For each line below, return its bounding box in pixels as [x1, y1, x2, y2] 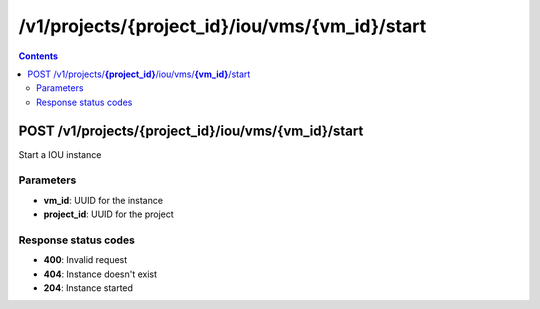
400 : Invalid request [43, 254, 128, 266]
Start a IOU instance [18, 148, 102, 160]
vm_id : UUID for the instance [43, 194, 164, 206]
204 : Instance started [43, 282, 134, 294]
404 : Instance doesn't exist [43, 268, 158, 280]
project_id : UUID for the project [43, 208, 174, 220]
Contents [18, 50, 59, 62]
